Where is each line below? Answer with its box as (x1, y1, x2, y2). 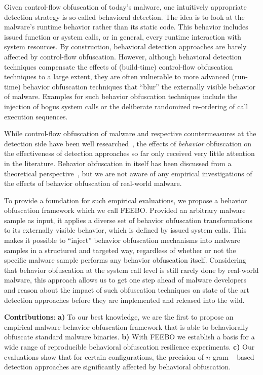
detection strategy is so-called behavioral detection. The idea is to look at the (4, 11, 245, 22)
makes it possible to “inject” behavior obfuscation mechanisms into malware (4, 235, 241, 245)
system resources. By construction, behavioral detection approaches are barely (4, 41, 247, 52)
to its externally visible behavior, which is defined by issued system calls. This (4, 225, 247, 235)
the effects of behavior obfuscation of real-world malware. (4, 178, 182, 189)
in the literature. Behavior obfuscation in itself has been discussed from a (4, 158, 232, 168)
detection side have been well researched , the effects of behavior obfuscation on (4, 138, 252, 148)
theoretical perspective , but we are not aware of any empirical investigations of (4, 168, 252, 178)
